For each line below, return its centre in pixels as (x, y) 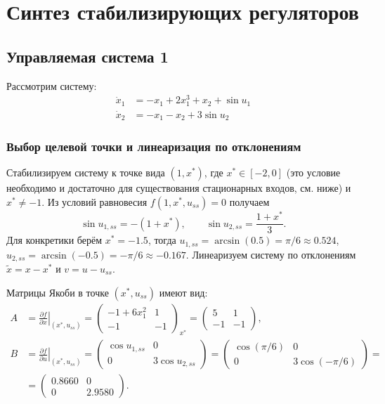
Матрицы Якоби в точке (58, 292)
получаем (249, 201)
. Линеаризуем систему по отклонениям (271, 254)
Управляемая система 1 (87, 56)
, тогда (162, 240)
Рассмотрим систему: (52, 85)
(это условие (313, 172)
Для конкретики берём (54, 240)
